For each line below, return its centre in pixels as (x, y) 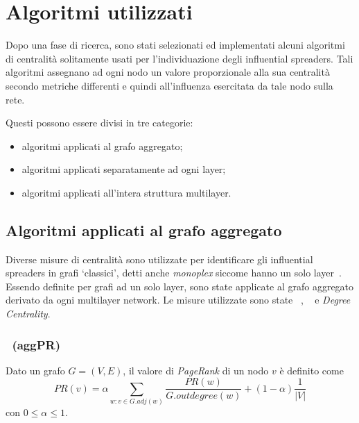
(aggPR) (36, 344)
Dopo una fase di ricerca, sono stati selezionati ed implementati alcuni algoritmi (175, 45)
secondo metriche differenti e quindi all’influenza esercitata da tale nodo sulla (169, 85)
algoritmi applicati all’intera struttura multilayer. (126, 192)
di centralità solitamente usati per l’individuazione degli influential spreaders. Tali (179, 58)
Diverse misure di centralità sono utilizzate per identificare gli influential (159, 259)
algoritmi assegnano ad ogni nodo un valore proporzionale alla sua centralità (168, 72)
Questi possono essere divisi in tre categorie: (99, 123)
